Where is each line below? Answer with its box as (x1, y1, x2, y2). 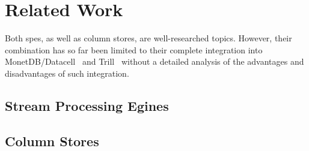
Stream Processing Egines (5, 96, 169, 114)
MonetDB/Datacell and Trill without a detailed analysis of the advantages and (5, 55, 304, 68)
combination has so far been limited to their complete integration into (5, 43, 263, 56)
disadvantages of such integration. (5, 67, 129, 79)
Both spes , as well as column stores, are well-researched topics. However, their (5, 32, 292, 44)
